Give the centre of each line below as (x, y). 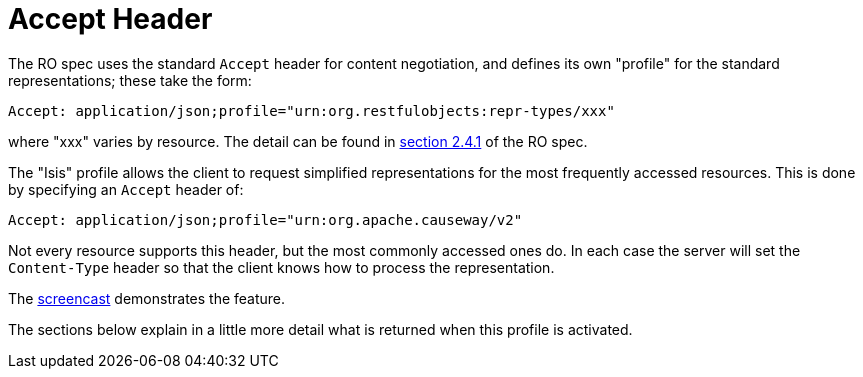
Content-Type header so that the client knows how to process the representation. (281, 267)
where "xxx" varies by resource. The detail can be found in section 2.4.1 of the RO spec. (298, 141)
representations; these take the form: (130, 80)
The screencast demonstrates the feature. (147, 298)
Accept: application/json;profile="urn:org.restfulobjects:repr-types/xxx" (311, 110)
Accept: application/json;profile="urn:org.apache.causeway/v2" (265, 219)
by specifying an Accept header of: (126, 189)
